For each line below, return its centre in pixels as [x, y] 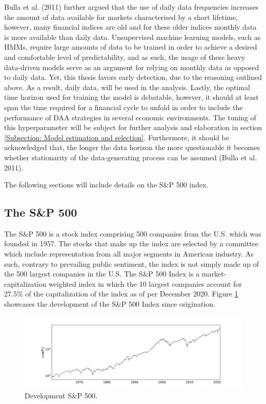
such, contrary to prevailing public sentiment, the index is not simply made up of [132, 263]
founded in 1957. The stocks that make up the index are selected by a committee [131, 243]
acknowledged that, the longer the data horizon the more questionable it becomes [132, 147]
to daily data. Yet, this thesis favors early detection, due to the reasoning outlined [133, 77]
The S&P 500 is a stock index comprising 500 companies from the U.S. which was [133, 233]
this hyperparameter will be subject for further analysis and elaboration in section [133, 127]
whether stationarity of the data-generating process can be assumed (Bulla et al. [131, 157]
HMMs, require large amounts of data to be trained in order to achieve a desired [131, 47]
